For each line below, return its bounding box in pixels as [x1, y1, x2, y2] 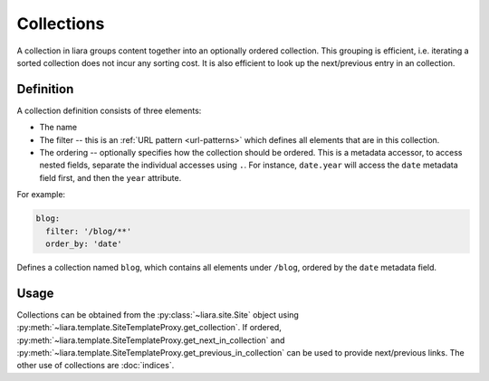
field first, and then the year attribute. [39, 172, 182, 183]
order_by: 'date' [45, 238, 122, 249]
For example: [16, 189, 66, 200]
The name [39, 122, 77, 133]
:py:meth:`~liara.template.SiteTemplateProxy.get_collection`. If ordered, [16, 322, 283, 333]
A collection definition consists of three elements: [16, 105, 202, 116]
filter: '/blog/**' [45, 226, 132, 236]
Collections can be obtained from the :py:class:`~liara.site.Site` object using [16, 309, 299, 320]
